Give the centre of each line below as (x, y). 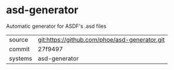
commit (19, 49)
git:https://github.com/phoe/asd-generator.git (101, 39)
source (18, 39)
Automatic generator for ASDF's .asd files (56, 26)
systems (21, 58)
